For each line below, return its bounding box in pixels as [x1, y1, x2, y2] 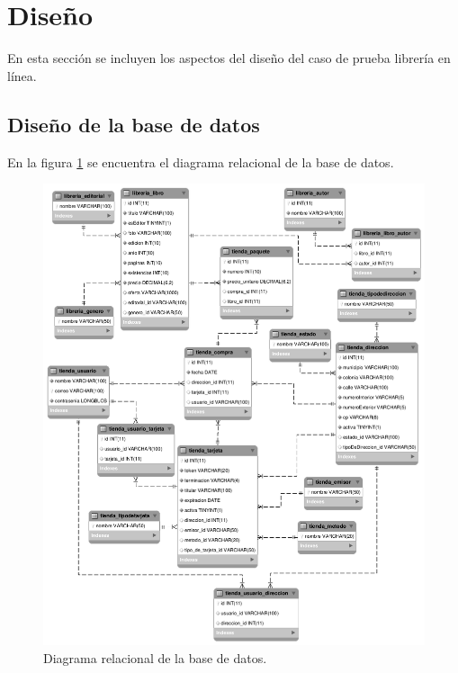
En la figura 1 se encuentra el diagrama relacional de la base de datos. [7, 152, 394, 171]
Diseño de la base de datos [7, 110, 260, 138]
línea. [7, 66, 37, 85]
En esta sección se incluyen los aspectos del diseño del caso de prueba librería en [7, 49, 451, 67]
